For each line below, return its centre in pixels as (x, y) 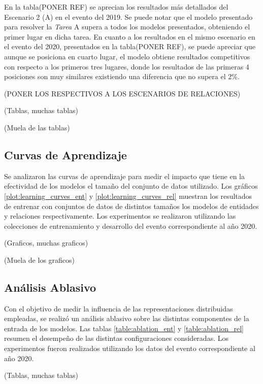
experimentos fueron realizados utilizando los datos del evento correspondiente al (130, 348)
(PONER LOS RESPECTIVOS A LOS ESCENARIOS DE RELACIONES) (122, 93)
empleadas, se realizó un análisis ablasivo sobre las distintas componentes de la (127, 318)
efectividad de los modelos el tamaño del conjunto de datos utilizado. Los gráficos (131, 186)
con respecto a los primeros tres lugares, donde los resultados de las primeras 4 (127, 66)
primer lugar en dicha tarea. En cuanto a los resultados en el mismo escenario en (130, 36)
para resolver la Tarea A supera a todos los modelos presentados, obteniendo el (127, 27)
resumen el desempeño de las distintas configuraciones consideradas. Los (116, 338)
